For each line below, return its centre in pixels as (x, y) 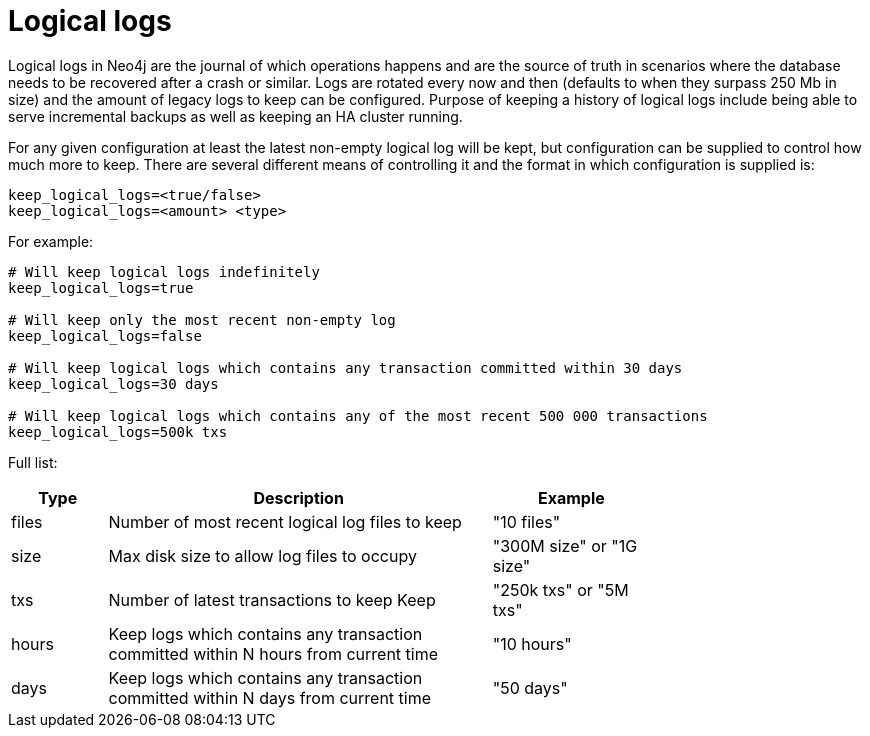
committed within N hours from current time (273, 653)
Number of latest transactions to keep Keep (272, 599)
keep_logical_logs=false (105, 335)
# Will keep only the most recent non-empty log (202, 319)
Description (298, 497)
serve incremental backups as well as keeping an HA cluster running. (235, 116)
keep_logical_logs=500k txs (118, 431)
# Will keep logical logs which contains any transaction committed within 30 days (345, 367)
